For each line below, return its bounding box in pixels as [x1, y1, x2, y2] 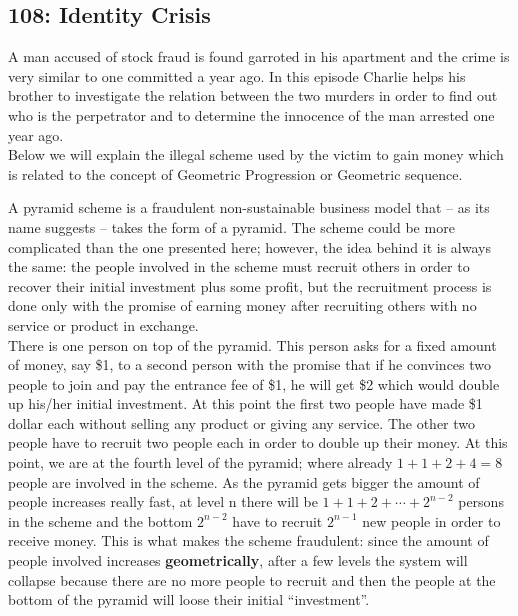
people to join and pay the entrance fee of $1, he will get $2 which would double [8, 373, 500, 394]
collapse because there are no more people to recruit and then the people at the [8, 569, 496, 590]
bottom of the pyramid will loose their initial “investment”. [8, 589, 370, 610]
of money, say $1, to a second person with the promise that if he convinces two [8, 354, 492, 375]
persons [458, 491, 504, 512]
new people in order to [362, 510, 501, 531]
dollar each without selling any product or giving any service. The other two [8, 412, 476, 433]
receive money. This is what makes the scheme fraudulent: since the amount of [8, 530, 489, 551]
